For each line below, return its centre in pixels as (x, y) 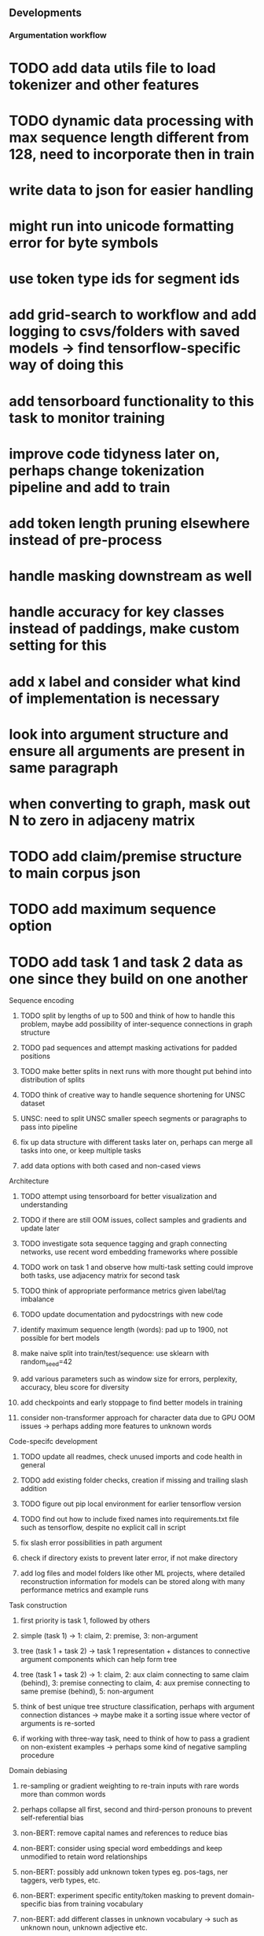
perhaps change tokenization (107, 470)
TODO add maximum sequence (113, 909)
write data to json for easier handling (131, 190)
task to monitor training (87, 418)
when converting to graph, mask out (130, 803)
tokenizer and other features (104, 85)
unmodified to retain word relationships (84, 1856)
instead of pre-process (86, 540)
